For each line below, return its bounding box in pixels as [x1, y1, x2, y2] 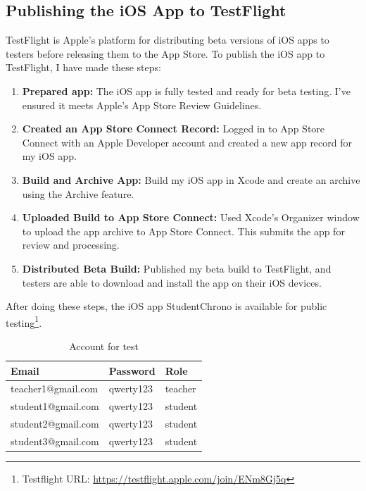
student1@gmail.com [11, 399, 99, 414]
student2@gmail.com [11, 416, 99, 431]
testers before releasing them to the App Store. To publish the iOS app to [6, 46, 325, 61]
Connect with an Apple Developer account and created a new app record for [22, 135, 353, 149]
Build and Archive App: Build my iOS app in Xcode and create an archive [22, 172, 360, 187]
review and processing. [22, 237, 120, 252]
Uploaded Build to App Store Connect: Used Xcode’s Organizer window [22, 210, 360, 225]
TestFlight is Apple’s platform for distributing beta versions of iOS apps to [6, 32, 329, 47]
